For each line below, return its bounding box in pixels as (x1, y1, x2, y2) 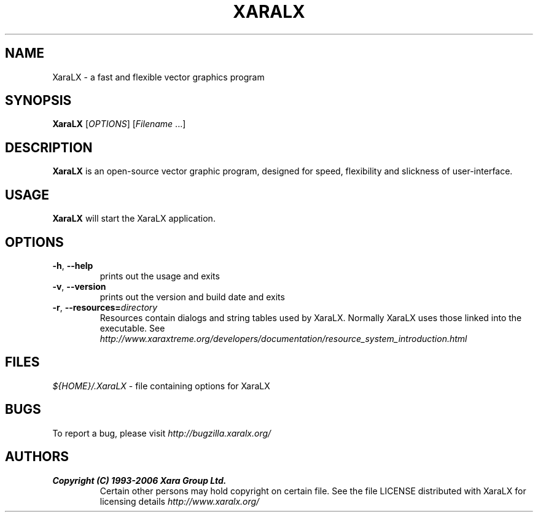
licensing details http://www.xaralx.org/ (99, 496, 260, 507)
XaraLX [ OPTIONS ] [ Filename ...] (52, 119, 186, 130)
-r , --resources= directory (52, 301, 158, 313)
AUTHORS (5, 449, 69, 465)
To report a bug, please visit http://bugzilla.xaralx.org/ (52, 427, 271, 438)
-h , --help (52, 260, 93, 271)
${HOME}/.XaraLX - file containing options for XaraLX (52, 380, 270, 391)
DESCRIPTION (5, 139, 93, 155)
